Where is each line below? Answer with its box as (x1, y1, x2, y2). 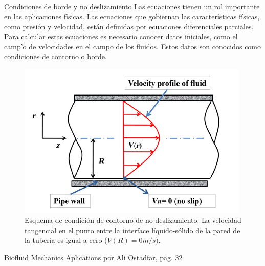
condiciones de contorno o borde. (4, 51, 107, 62)
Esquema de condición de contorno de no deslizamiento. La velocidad (25, 215, 241, 226)
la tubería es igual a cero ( (25, 235, 107, 245)
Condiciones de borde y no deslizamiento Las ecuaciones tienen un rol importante (4, 1, 260, 11)
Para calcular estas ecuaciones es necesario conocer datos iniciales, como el (4, 31, 238, 42)
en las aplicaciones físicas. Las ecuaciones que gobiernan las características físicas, (4, 11, 260, 22)
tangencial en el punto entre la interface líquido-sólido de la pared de (25, 224, 240, 235)
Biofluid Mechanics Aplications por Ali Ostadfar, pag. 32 (4, 252, 183, 262)
